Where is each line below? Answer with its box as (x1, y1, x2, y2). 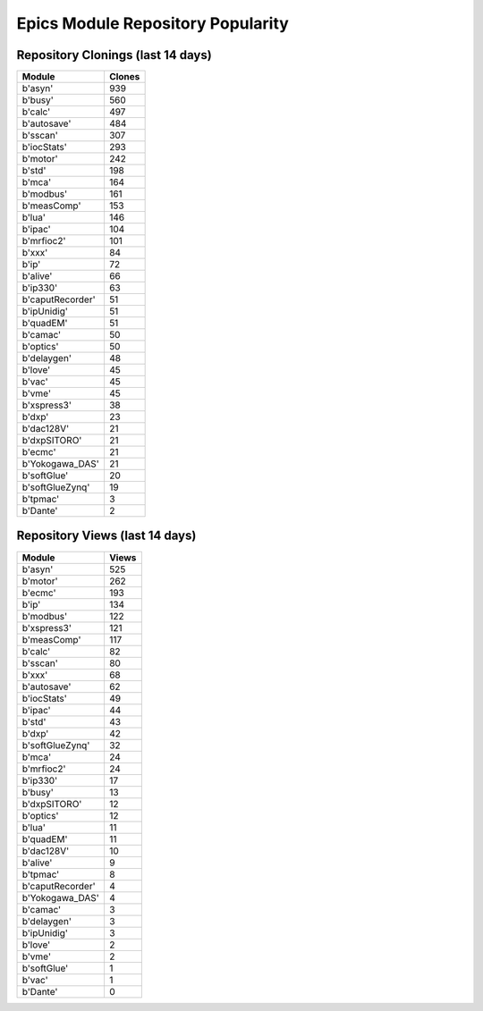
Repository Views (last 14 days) (16, 528, 197, 543)
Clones (108, 71, 140, 83)
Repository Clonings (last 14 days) (16, 47, 212, 63)
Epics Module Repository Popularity (16, 13, 290, 33)
